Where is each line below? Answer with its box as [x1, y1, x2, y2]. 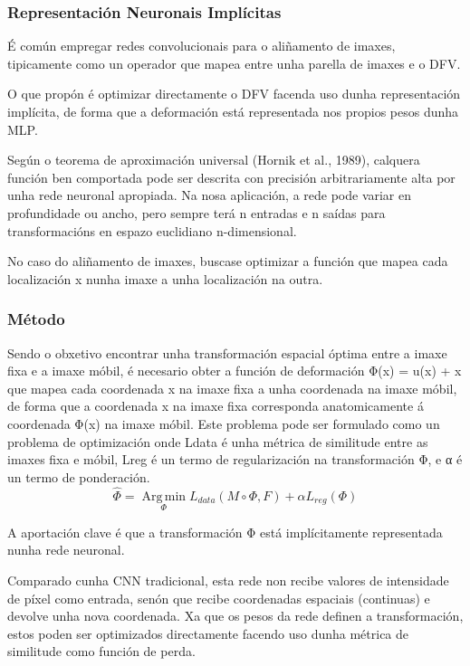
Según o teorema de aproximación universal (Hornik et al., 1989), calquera [7, 150, 420, 169]
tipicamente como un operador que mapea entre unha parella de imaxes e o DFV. [7, 53, 461, 72]
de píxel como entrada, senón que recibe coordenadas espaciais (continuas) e [7, 588, 430, 607]
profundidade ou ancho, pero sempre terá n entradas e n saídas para [7, 203, 386, 222]
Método [7, 308, 65, 330]
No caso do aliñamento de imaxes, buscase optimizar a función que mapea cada [7, 252, 448, 271]
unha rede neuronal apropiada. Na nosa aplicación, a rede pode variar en [7, 186, 412, 205]
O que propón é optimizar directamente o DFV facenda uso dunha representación [7, 84, 461, 103]
